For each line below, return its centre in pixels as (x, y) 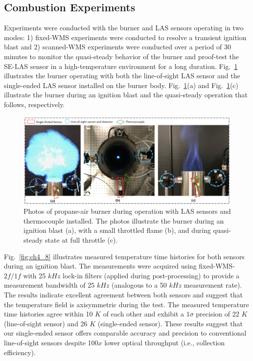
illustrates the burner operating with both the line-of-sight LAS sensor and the (122, 76)
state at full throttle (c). (81, 240)
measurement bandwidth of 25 (49, 285)
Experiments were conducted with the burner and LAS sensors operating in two (124, 28)
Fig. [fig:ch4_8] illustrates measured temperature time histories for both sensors (124, 256)
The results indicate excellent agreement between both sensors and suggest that (123, 294)
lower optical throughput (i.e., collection (165, 342)
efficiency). (20, 352)
